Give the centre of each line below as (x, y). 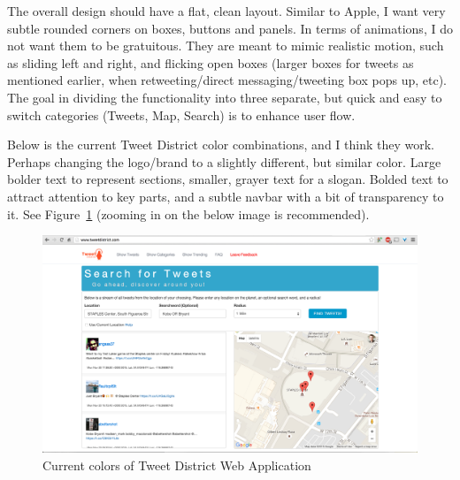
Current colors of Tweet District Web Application (177, 465)
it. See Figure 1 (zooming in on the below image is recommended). (188, 213)
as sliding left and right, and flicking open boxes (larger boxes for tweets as (211, 62)
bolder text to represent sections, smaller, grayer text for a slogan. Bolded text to (228, 179)
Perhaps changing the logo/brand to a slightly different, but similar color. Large (224, 161)
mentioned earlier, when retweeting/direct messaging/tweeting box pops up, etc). (227, 80)
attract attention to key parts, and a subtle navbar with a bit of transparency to (226, 196)
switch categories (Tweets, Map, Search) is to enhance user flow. (181, 114)
